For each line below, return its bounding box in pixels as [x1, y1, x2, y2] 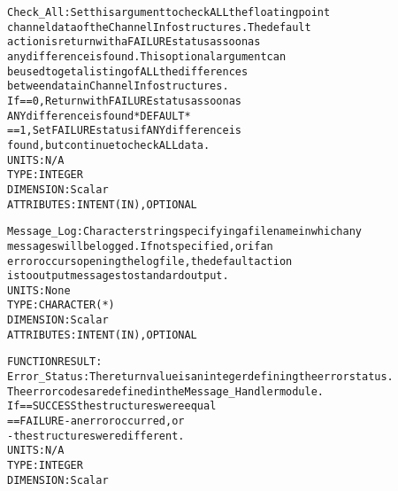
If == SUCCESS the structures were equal [7, 400, 217, 413]
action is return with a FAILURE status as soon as [7, 35, 261, 49]
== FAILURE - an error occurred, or [7, 415, 185, 428]
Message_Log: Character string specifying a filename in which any [7, 225, 362, 238]
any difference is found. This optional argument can [7, 50, 287, 63]
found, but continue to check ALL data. [7, 138, 210, 152]
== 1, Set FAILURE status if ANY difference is [7, 124, 241, 137]
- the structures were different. [7, 429, 185, 442]
